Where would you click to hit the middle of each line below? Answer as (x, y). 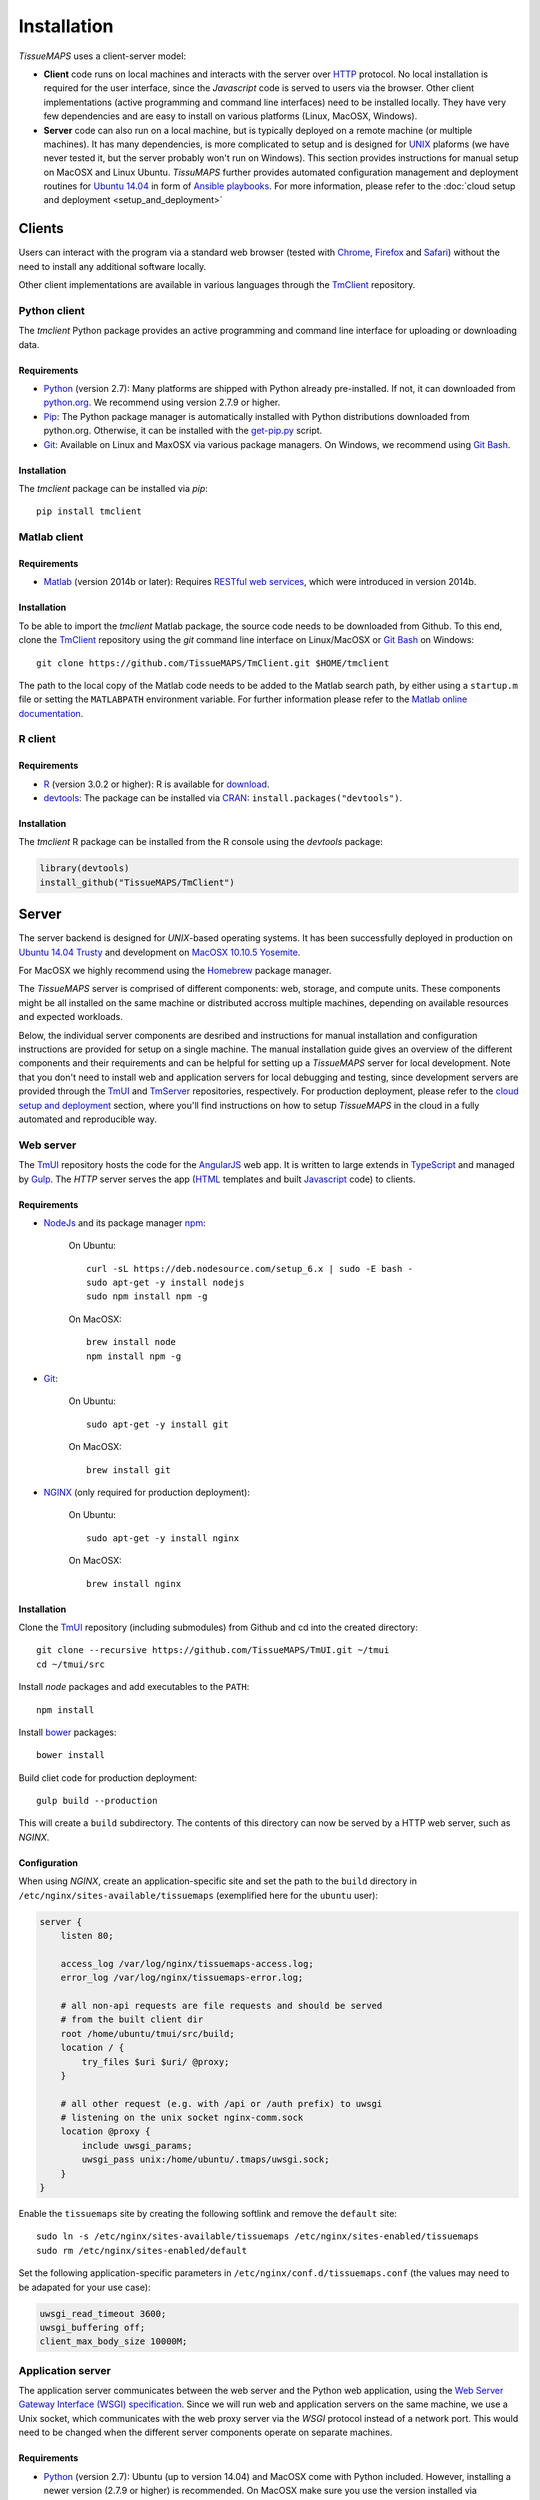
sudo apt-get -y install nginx (163, 1538)
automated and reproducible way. (87, 1119)
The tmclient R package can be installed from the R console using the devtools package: (201, 842)
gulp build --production (97, 1801)
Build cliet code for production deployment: (108, 1777)
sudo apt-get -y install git (157, 1424)
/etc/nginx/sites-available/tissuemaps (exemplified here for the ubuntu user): (198, 1895)
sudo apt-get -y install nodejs (165, 1283)
